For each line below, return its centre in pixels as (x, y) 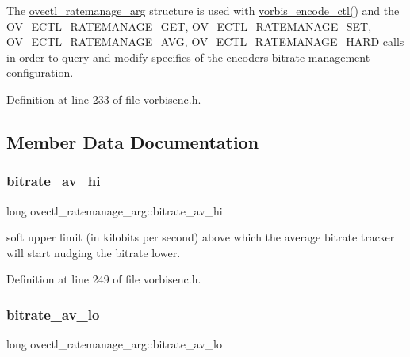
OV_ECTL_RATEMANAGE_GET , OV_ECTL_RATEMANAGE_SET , (189, 26)
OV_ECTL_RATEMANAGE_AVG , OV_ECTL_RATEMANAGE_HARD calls (205, 42)
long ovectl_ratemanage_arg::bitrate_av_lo (114, 344)
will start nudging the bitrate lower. (94, 252)
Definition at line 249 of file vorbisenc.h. (104, 279)
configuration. (40, 72)
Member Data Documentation (133, 141)
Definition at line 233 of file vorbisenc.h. (104, 99)
